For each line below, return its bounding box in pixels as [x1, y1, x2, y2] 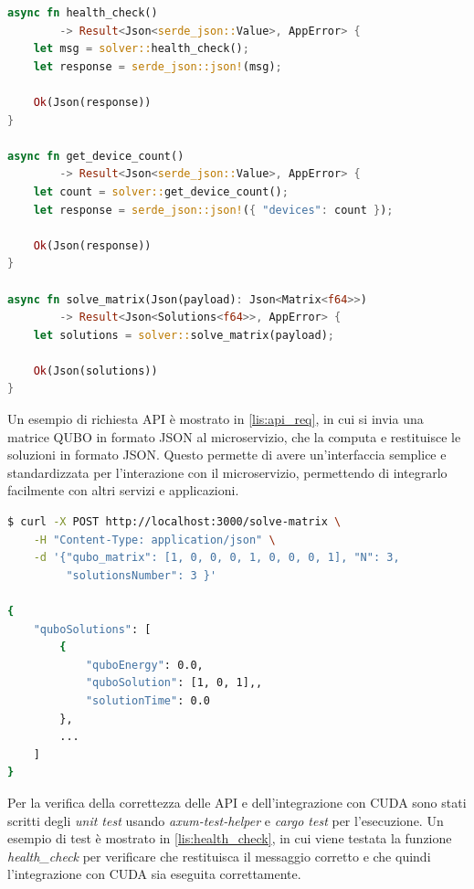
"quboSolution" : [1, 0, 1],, [85, 676, 263, 690]
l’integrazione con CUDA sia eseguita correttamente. [7, 864, 301, 884]
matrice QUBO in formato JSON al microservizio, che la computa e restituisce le [7, 427, 461, 446]
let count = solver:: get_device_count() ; [33, 185, 289, 198]
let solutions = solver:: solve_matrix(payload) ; [33, 328, 335, 342]
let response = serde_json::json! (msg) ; [33, 59, 282, 73]
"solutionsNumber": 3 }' [66, 568, 217, 582]
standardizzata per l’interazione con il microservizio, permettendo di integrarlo [7, 462, 448, 482]
